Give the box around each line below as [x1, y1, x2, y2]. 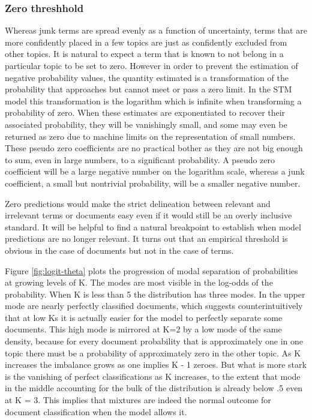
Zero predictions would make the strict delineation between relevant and [5, 197, 271, 209]
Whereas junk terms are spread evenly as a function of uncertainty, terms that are [5, 24, 307, 37]
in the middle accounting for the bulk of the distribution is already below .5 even [5, 382, 303, 394]
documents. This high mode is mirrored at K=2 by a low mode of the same [5, 323, 282, 335]
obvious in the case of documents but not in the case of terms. [5, 244, 234, 256]
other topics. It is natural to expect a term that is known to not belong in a [5, 47, 284, 60]
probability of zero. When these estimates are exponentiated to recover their [5, 106, 286, 119]
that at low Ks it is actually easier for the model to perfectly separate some [5, 311, 283, 323]
